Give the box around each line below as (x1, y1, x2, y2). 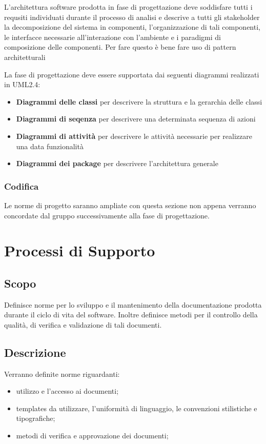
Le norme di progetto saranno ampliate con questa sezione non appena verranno (4, 199, 256, 210)
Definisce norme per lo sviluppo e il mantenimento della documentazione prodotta (4, 299, 262, 310)
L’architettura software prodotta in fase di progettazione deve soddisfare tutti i (4, 2, 253, 12)
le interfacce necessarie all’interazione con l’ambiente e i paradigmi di (4, 31, 221, 42)
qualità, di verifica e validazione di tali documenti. (4, 319, 162, 330)
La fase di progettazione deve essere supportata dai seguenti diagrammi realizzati (4, 69, 259, 79)
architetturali (4, 51, 46, 62)
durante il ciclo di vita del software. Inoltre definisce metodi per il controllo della (4, 309, 258, 320)
